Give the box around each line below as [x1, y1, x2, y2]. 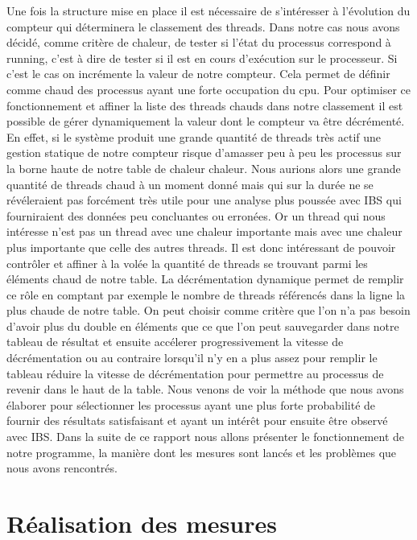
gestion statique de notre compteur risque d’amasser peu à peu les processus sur [6, 144, 402, 161]
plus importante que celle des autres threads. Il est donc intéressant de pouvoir [6, 238, 396, 255]
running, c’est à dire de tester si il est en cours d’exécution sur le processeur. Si [6, 49, 398, 66]
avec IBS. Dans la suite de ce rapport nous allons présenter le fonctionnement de [6, 428, 405, 445]
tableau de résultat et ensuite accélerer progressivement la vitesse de [6, 333, 344, 350]
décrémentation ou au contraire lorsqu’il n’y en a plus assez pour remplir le [6, 349, 378, 366]
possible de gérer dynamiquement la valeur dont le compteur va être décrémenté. [6, 113, 405, 130]
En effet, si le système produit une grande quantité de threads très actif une [6, 128, 382, 145]
